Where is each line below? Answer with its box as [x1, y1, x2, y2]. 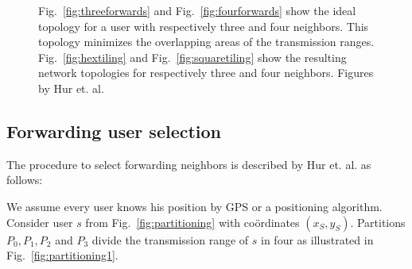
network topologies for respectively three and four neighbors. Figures [38, 64, 374, 81]
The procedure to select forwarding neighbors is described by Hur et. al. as [6, 156, 371, 172]
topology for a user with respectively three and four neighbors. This [38, 17, 369, 34]
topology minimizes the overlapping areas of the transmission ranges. [38, 33, 375, 50]
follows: [6, 171, 43, 188]
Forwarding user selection [6, 118, 222, 143]
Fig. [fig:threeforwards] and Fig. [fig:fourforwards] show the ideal [38, 2, 356, 18]
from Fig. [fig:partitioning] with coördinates [85, 213, 300, 230]
